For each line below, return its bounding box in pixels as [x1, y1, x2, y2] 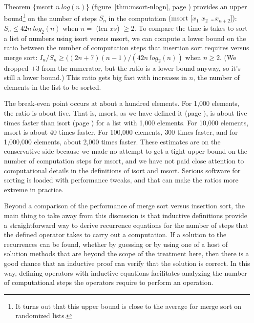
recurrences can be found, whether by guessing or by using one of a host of [4, 239, 228, 249]
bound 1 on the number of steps [4, 11, 97, 23]
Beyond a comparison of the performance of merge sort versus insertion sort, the [4, 201, 245, 211]
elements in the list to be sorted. [4, 81, 101, 92]
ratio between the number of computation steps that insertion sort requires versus [4, 42, 249, 53]
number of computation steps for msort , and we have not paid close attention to [4, 156, 244, 166]
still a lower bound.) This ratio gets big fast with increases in [4, 72, 187, 82]
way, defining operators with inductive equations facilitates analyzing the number [4, 267, 247, 278]
